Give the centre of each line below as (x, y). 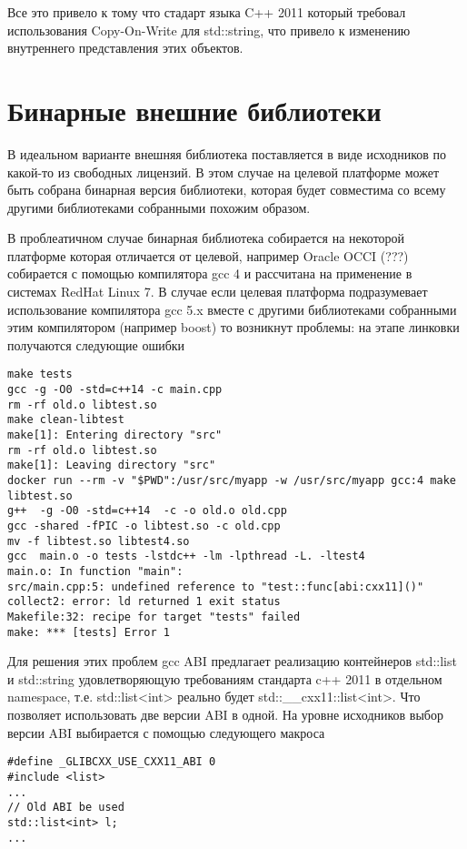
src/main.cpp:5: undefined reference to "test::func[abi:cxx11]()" (216, 586)
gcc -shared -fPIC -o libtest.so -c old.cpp (144, 526)
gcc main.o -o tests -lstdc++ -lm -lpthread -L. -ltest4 (186, 556)
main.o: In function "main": (95, 571)
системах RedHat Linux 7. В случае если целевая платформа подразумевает (218, 292)
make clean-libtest (66, 420)
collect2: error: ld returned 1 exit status (144, 602)
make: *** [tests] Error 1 (89, 632)
